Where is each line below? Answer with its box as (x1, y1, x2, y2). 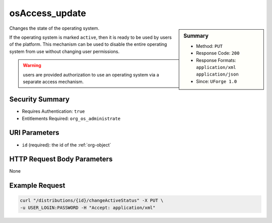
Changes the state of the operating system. (9, 25, 100, 31)
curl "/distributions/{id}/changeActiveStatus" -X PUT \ (20, 198, 164, 203)
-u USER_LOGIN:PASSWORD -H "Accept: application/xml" (20, 204, 156, 210)
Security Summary (9, 95, 70, 104)
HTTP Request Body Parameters (9, 155, 113, 164)
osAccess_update (9, 8, 87, 19)
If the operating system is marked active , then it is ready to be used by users (9, 34, 172, 40)
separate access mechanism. (23, 79, 84, 85)
